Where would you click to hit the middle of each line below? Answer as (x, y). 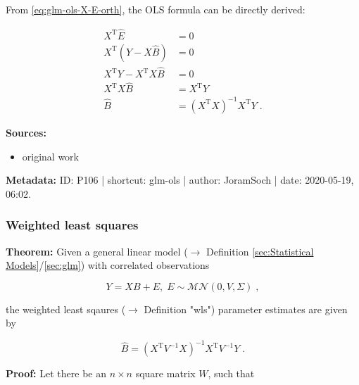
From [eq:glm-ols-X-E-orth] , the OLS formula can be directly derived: (156, 9)
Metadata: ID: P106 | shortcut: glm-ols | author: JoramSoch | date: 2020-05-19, (180, 180)
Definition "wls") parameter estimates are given (246, 309)
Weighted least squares (72, 225)
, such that (231, 373)
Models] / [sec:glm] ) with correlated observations (108, 265)
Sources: (26, 132)
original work (51, 156)
